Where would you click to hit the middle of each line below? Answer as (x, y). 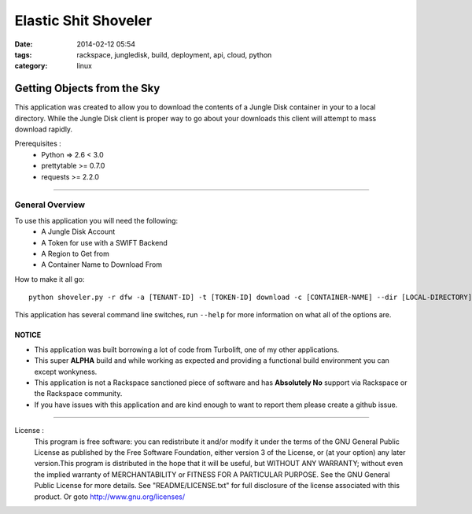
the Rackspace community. (78, 394)
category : (31, 66)
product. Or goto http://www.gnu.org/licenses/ (110, 497)
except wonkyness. (66, 372)
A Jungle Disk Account (78, 231)
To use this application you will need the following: (96, 220)
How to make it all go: (50, 279)
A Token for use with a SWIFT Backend (105, 242)
